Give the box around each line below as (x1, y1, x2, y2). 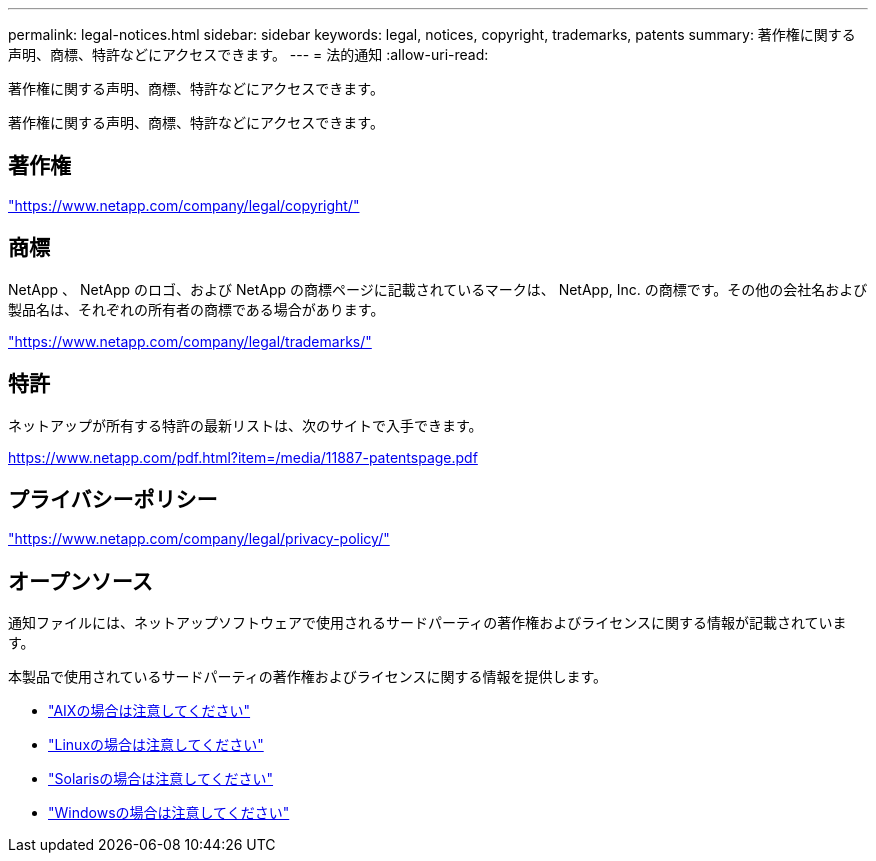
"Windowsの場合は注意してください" (48, 804, 290, 822)
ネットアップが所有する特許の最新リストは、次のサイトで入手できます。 (8, 416, 483, 434)
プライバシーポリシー (8, 486, 218, 512)
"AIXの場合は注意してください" (48, 702, 251, 720)
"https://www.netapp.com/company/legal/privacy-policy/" (8, 530, 390, 548)
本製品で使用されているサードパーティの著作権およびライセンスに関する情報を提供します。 (8, 668, 608, 686)
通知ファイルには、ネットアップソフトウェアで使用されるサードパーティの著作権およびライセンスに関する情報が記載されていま (8, 614, 847, 632)
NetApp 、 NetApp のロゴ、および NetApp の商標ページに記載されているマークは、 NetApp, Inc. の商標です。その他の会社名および (8, 280, 868, 298)
